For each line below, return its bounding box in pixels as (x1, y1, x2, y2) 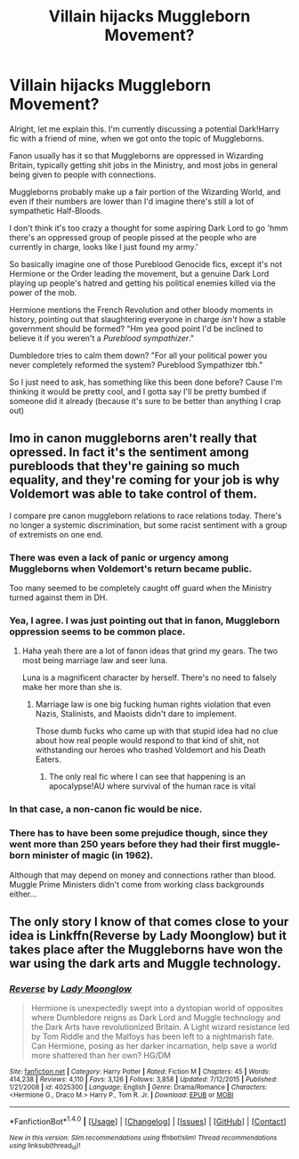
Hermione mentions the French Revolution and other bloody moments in (9, 304, 273, 315)
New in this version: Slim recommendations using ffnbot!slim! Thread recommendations (9, 1133, 278, 1142)
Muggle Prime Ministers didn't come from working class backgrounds (9, 879, 265, 889)
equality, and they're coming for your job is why (9, 473, 280, 488)
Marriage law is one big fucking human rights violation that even (35, 699, 271, 709)
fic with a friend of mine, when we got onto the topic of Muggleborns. (9, 133, 264, 143)
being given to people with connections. (9, 169, 157, 180)
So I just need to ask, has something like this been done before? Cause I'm (9, 377, 283, 387)
